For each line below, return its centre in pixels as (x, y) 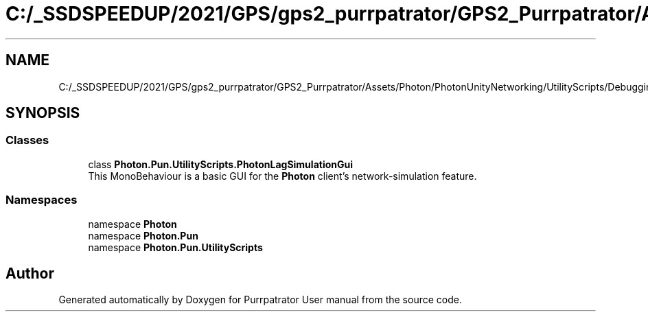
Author (30, 273)
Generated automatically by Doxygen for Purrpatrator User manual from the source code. (260, 300)
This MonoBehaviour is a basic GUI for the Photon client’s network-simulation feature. (282, 176)
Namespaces (42, 200)
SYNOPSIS (43, 113)
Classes (27, 140)
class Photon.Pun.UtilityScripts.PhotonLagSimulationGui (220, 164)
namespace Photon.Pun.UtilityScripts (175, 247)
